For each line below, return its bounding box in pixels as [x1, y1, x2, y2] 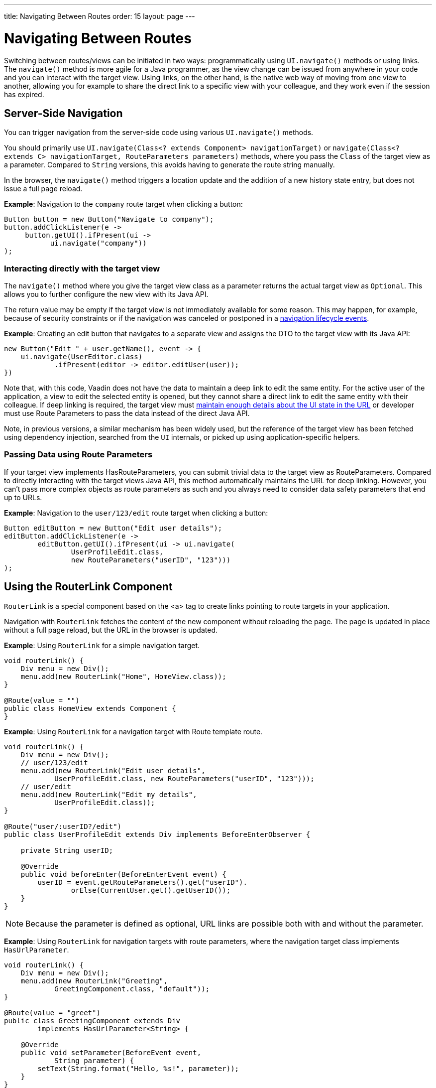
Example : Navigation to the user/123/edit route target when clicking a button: [4, 508, 268, 517]
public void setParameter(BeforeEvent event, [20, 1048, 202, 1057]
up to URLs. [4, 493, 42, 502]
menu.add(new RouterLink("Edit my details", [20, 790, 197, 799]
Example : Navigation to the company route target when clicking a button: [4, 200, 243, 209]
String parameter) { [54, 1056, 134, 1065]
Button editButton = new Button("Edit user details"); [4, 524, 222, 532]
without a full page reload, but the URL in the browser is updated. [4, 625, 218, 634]
